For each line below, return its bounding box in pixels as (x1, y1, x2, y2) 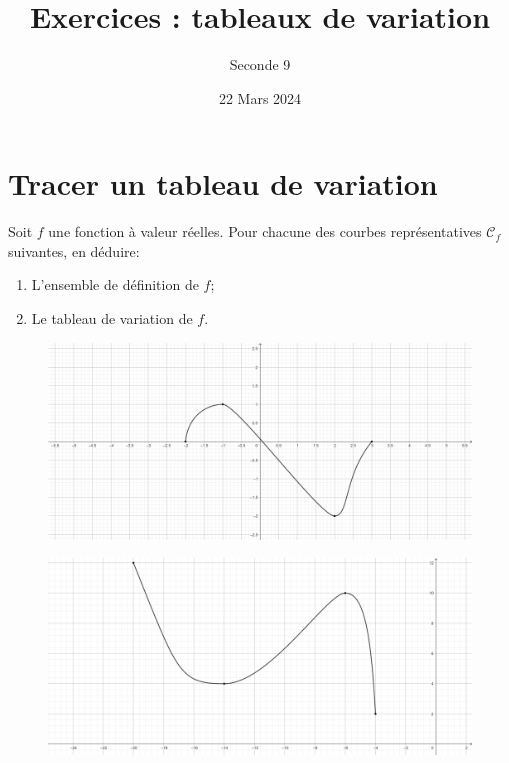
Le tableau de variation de (31, 308, 193, 329)
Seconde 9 (229, 54, 291, 75)
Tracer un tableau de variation (8, 163, 438, 204)
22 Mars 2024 (218, 87, 302, 108)
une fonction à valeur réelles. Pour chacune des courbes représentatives (48, 221, 482, 242)
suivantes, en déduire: (8, 240, 140, 261)
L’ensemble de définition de (31, 274, 199, 295)
